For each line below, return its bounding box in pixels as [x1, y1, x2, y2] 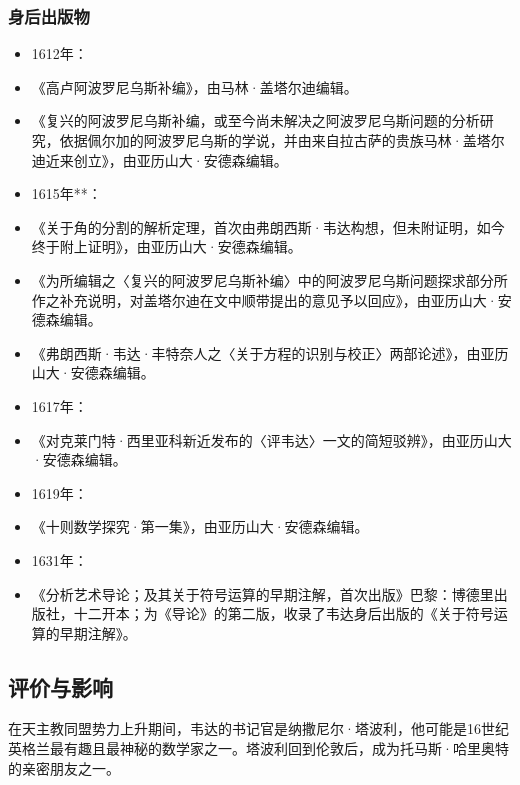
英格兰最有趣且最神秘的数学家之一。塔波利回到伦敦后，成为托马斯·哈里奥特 [8, 738, 509, 759]
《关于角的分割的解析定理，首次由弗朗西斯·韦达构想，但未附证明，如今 [31, 216, 505, 237]
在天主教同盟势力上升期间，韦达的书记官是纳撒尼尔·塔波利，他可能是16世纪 [8, 718, 509, 739]
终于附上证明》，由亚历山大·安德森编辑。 [31, 236, 302, 257]
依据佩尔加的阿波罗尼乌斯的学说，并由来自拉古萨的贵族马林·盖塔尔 [59, 130, 505, 150]
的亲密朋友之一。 [8, 757, 120, 778]
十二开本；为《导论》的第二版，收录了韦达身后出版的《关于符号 [73, 603, 494, 624]
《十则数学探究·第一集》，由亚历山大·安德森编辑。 [31, 516, 369, 537]
